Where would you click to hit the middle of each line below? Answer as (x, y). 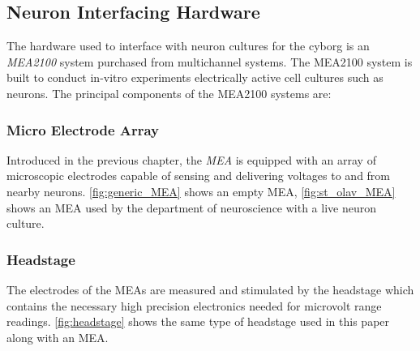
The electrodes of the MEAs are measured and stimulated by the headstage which (210, 289)
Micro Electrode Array (83, 129)
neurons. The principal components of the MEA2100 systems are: (169, 93)
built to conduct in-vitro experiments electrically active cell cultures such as (195, 77)
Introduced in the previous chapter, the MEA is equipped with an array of (191, 159)
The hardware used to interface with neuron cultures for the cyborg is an (188, 46)
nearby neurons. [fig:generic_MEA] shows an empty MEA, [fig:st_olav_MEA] (201, 191)
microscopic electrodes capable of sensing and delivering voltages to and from (199, 175)
